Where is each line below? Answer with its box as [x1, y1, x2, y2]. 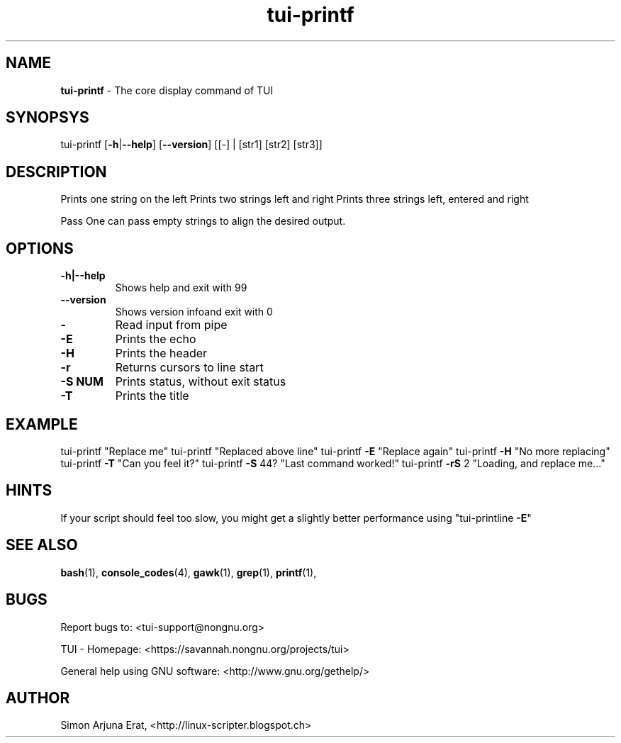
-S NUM [60, 374, 103, 389]
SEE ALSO [6, 536, 78, 554]
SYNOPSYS [6, 108, 89, 127]
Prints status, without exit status [115, 374, 286, 389]
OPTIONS [6, 239, 74, 257]
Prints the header [115, 346, 208, 361]
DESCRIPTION [6, 162, 107, 181]
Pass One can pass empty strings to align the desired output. [60, 215, 346, 228]
